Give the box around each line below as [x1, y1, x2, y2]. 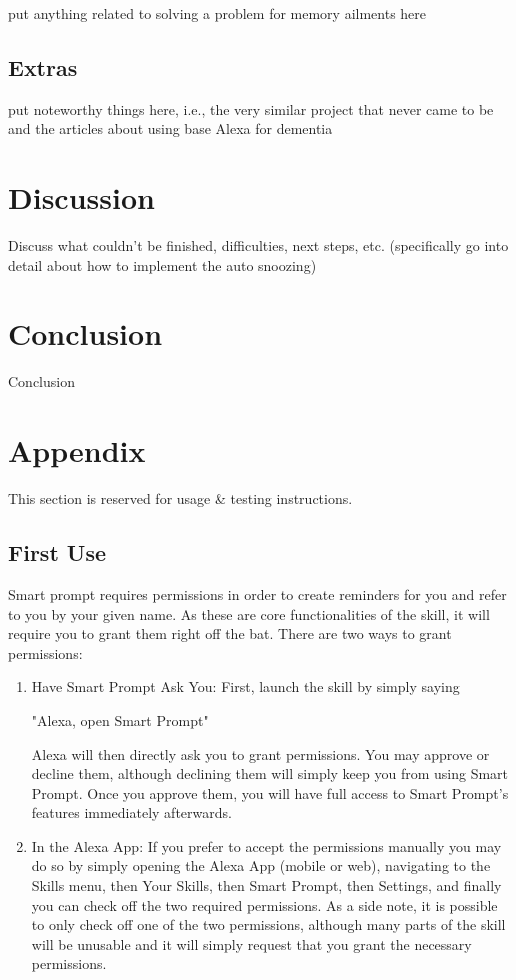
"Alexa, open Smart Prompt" [31, 709, 209, 730]
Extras [8, 51, 78, 82]
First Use [8, 537, 107, 568]
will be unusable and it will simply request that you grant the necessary [31, 933, 472, 954]
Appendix [8, 430, 146, 471]
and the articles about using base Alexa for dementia [8, 118, 333, 139]
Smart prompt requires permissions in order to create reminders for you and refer [8, 583, 507, 604]
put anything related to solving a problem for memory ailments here [8, 3, 427, 23]
